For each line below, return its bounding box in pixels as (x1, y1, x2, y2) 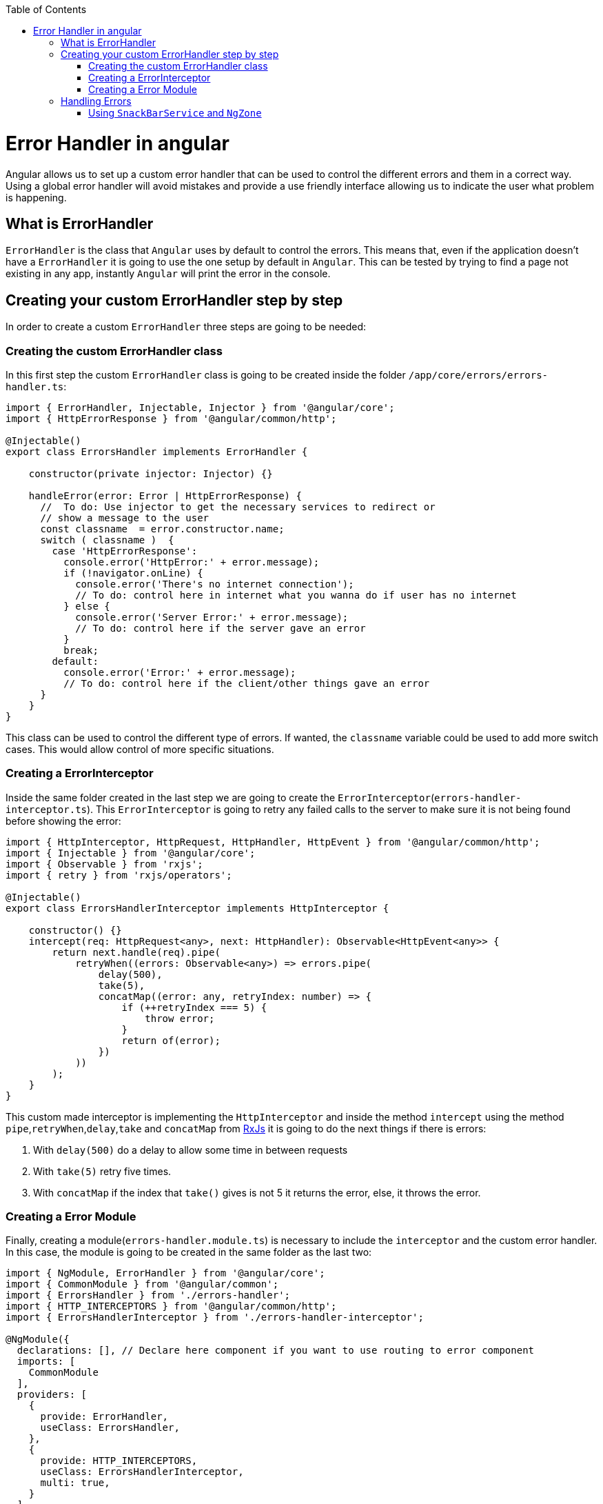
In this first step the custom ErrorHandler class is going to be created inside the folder (6, 368, 406, 381)
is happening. (6, 191, 67, 203)
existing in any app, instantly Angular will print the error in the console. (6, 268, 331, 280)
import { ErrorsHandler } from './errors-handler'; (6, 1290, 291, 1301)
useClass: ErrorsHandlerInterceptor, (40, 1466, 244, 1478)
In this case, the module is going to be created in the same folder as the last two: (6, 1246, 372, 1259)
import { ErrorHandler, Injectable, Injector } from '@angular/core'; (6, 401, 395, 413)
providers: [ (17, 1389, 88, 1401)
